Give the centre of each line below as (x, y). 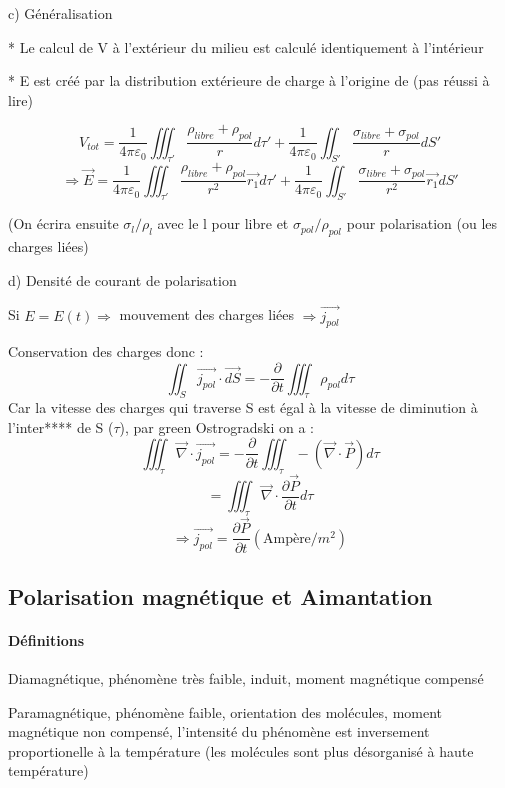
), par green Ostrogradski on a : (216, 426)
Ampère (286, 538)
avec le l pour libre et (223, 223)
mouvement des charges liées (207, 314)
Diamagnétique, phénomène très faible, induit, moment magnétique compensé (246, 678)
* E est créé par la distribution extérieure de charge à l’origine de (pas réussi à (249, 80)
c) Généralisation (60, 13)
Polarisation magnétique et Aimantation (220, 595)
